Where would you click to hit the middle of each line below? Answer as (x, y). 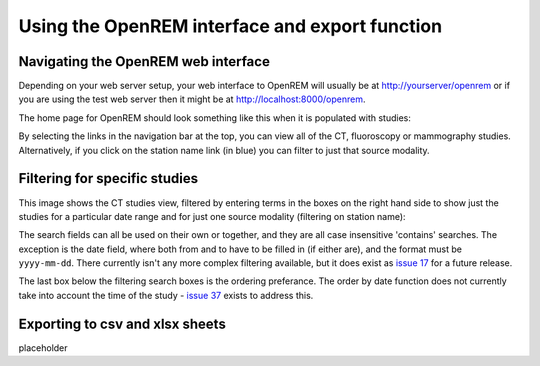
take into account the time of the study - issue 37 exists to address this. (166, 295)
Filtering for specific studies (108, 178)
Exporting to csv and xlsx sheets (122, 323)
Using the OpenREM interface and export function (230, 26)
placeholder (43, 347)
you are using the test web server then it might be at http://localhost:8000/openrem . (192, 99)
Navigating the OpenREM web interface (144, 61)
